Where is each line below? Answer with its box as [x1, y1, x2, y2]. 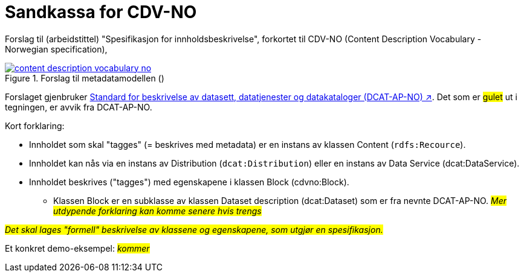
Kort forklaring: [5, 120, 65, 131]
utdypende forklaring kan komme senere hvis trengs [53, 205, 262, 216]
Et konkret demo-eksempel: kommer [5, 243, 150, 253]
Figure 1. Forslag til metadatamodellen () [5, 72, 164, 83]
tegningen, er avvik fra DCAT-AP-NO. [5, 101, 152, 112]
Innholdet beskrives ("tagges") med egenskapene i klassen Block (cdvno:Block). [29, 176, 349, 187]
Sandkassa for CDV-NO [5, 2, 197, 22]
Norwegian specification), [5, 43, 108, 54]
